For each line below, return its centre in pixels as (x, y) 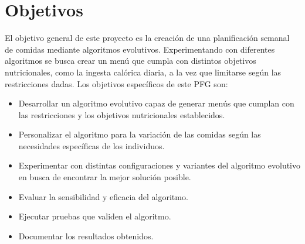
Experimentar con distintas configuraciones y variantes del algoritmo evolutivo (160, 165)
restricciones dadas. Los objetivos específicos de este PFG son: (116, 83)
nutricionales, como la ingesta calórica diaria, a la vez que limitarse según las (143, 72)
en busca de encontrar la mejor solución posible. (105, 177)
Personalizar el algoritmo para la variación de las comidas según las (140, 134)
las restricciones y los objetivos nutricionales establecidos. (122, 114)
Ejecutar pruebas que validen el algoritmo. (95, 216)
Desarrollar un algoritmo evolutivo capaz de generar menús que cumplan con (156, 103)
